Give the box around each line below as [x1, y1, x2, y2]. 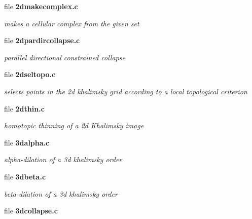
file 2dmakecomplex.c [4, 1, 78, 11]
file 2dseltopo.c [4, 69, 56, 80]
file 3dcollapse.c [4, 205, 58, 216]
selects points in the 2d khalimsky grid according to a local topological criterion [4, 86, 247, 96]
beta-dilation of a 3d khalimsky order [4, 188, 118, 199]
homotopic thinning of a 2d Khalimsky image [4, 120, 144, 131]
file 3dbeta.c [4, 171, 46, 181]
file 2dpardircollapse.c [4, 35, 80, 46]
